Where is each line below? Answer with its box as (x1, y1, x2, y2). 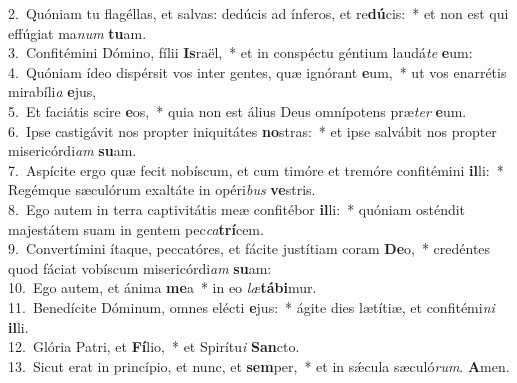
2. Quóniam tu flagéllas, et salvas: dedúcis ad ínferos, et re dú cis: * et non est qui (8, 3, 509, 23)
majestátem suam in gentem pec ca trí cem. (8, 218, 264, 239)
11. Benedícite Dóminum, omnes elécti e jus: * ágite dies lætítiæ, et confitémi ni (8, 296, 495, 317)
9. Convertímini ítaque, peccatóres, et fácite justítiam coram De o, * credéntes (8, 238, 491, 259)
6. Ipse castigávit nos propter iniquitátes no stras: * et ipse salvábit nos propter (8, 120, 497, 141)
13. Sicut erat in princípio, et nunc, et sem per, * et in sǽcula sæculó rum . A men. (8, 355, 510, 376)
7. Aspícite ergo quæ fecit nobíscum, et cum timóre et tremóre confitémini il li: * (8, 159, 504, 180)
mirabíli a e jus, (8, 81, 97, 102)
